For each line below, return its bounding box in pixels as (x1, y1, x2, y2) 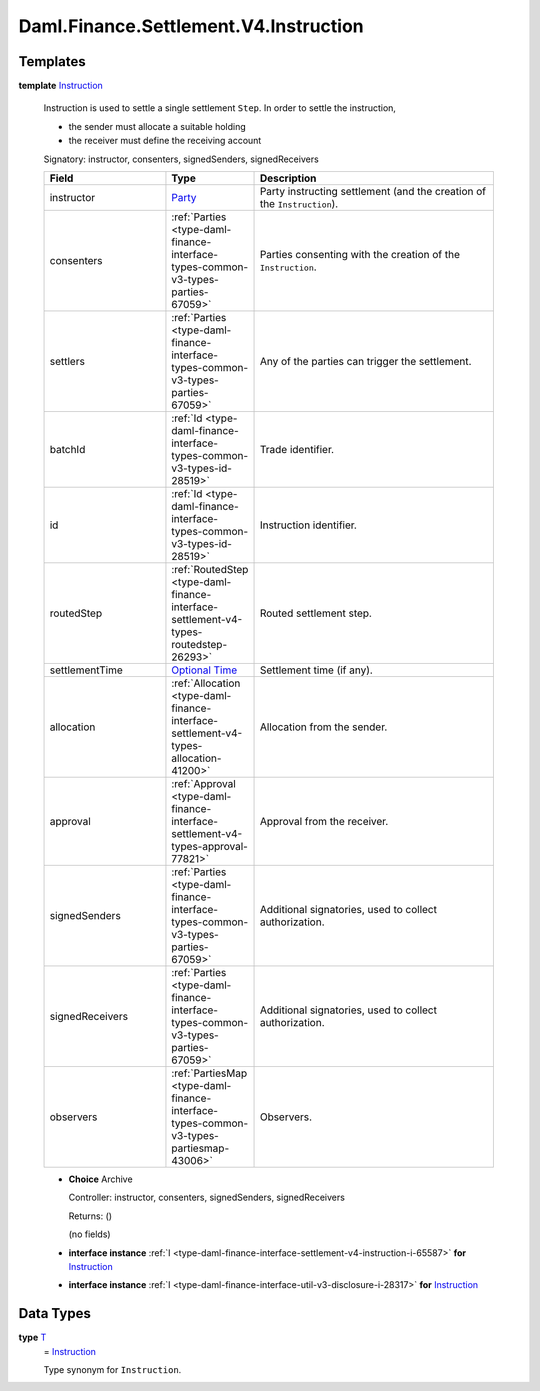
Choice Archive (68, 1173, 134, 1185)
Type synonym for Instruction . (43, 1364, 182, 1376)
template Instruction (18, 80, 104, 92)
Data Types (18, 1305, 92, 1322)
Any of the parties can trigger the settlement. (259, 355, 472, 369)
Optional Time (171, 663, 238, 677)
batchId (49, 443, 86, 457)
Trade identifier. (259, 443, 335, 457)
